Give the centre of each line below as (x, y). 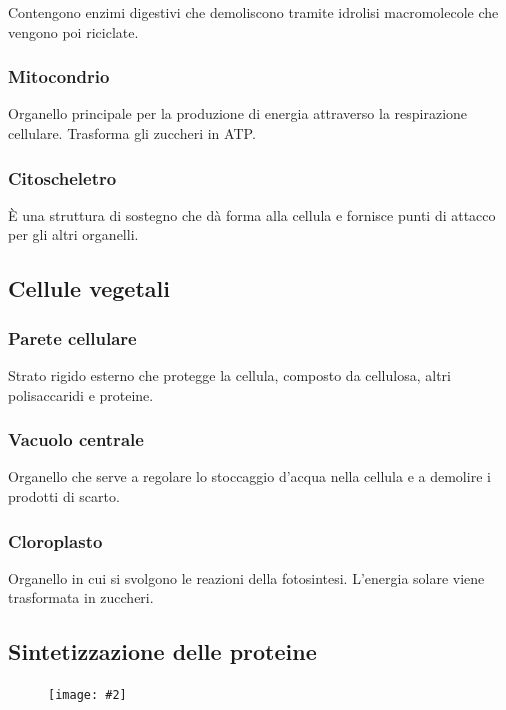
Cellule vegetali (89, 288)
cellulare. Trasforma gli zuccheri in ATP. (132, 133)
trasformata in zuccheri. (81, 597)
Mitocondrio (59, 76)
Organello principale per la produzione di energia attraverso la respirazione (238, 113)
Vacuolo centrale (76, 439)
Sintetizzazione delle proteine (162, 651)
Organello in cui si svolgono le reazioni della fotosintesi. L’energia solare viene (246, 577)
